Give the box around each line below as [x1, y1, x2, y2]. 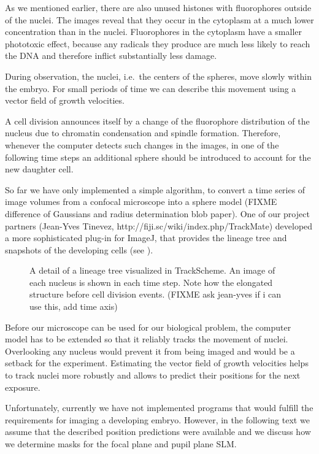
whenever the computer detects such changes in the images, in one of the [5, 138, 279, 151]
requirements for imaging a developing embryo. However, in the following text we [5, 413, 310, 426]
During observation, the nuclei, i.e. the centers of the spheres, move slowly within [5, 69, 312, 82]
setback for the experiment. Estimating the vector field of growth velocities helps [5, 356, 309, 369]
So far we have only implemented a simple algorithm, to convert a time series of [5, 183, 306, 196]
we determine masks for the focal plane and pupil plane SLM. [5, 437, 237, 450]
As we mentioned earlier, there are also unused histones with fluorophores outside [5, 1, 312, 13]
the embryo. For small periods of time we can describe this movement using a [5, 82, 296, 94]
